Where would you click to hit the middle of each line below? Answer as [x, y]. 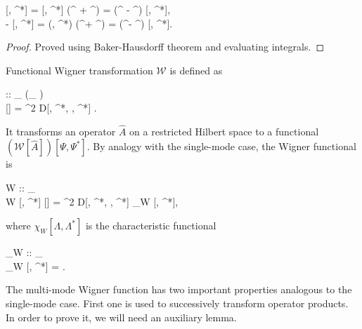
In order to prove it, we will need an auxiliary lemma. [121, 317]
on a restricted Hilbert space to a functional [224, 131]
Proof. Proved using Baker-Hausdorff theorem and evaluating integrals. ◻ [165, 47]
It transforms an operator [61, 131]
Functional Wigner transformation [79, 70]
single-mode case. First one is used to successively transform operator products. [177, 303]
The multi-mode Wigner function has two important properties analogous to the [179, 289]
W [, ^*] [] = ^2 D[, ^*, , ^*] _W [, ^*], [92, 201]
